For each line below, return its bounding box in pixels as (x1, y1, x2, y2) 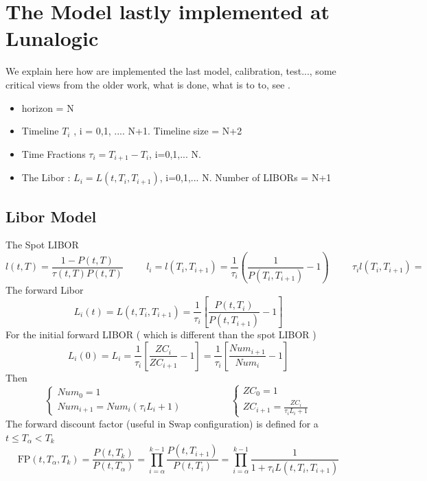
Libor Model (5, 205, 97, 226)
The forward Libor (5, 282, 84, 296)
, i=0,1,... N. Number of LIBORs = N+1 (159, 170, 332, 185)
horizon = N (21, 100, 74, 115)
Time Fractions (21, 146, 86, 161)
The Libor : (21, 170, 71, 185)
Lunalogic (5, 24, 99, 52)
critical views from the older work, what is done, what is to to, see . (5, 77, 290, 91)
